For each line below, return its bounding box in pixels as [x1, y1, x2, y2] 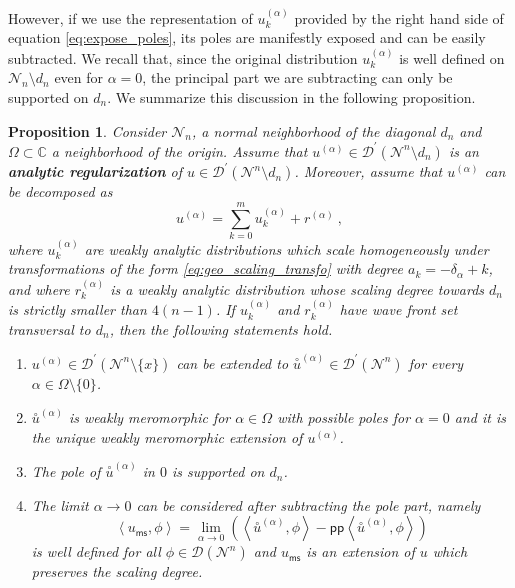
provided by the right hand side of [294, 7, 504, 28]
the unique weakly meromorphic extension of [31, 426, 303, 447]
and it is [454, 407, 506, 428]
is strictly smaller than [8, 299, 147, 320]
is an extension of [306, 541, 415, 562]
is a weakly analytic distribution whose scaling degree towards [110, 278, 485, 299]
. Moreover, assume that [294, 161, 443, 182]
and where [8, 278, 70, 299]
